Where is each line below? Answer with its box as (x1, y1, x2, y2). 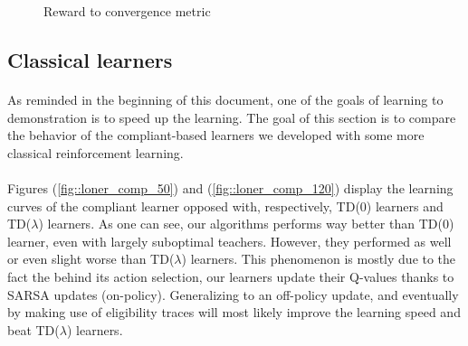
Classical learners (7, 45, 173, 73)
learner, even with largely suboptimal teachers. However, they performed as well (7, 231, 452, 250)
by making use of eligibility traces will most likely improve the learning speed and (7, 303, 461, 322)
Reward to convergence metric (43, 2, 211, 20)
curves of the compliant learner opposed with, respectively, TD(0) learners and (7, 196, 444, 215)
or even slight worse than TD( (7, 249, 175, 268)
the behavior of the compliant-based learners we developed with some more (7, 126, 425, 145)
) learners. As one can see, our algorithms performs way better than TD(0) (38, 214, 454, 233)
